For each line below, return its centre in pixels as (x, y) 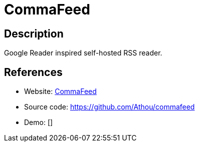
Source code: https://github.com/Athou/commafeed (110, 107)
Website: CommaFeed (60, 91)
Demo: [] (39, 122)
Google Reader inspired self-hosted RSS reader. (83, 53)
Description (34, 33)
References (33, 72)
